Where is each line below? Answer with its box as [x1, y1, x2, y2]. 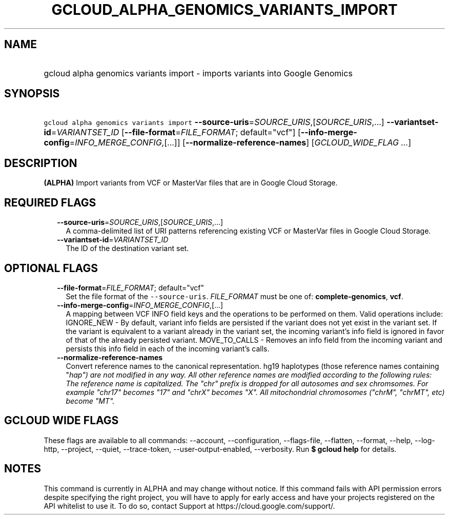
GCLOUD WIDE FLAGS [4, 414, 119, 427]
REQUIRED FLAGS [4, 196, 96, 209]
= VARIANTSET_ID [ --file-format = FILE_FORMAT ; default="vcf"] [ [51, 127, 301, 138]
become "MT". [66, 396, 115, 405]
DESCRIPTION [4, 156, 77, 170]
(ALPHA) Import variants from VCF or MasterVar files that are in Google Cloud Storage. [44, 178, 338, 188]
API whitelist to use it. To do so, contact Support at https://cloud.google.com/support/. [44, 501, 335, 510]
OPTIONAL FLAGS [4, 261, 98, 275]
